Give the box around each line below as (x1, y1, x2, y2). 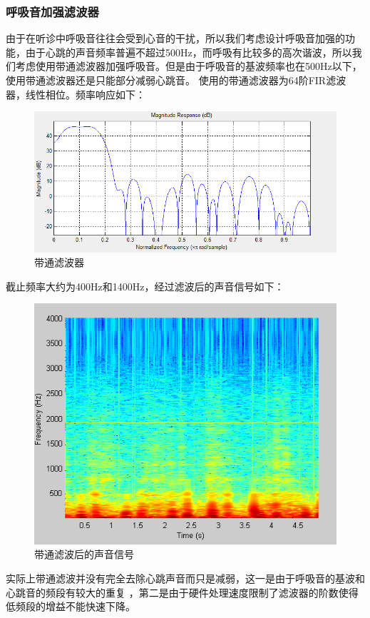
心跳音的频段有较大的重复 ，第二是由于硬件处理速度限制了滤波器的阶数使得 (6, 584, 359, 599)
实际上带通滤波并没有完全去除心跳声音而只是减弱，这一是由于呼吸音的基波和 (6, 571, 365, 586)
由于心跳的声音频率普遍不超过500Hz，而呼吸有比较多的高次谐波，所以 (25, 44, 352, 59)
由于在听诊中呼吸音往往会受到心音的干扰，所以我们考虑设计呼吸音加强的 (6, 31, 345, 46)
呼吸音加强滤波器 (6, 2, 99, 20)
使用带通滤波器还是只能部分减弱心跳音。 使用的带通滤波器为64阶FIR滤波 (6, 73, 346, 87)
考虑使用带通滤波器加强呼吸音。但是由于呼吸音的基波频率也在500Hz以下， (15, 59, 362, 74)
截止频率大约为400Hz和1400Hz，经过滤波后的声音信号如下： (6, 278, 284, 293)
